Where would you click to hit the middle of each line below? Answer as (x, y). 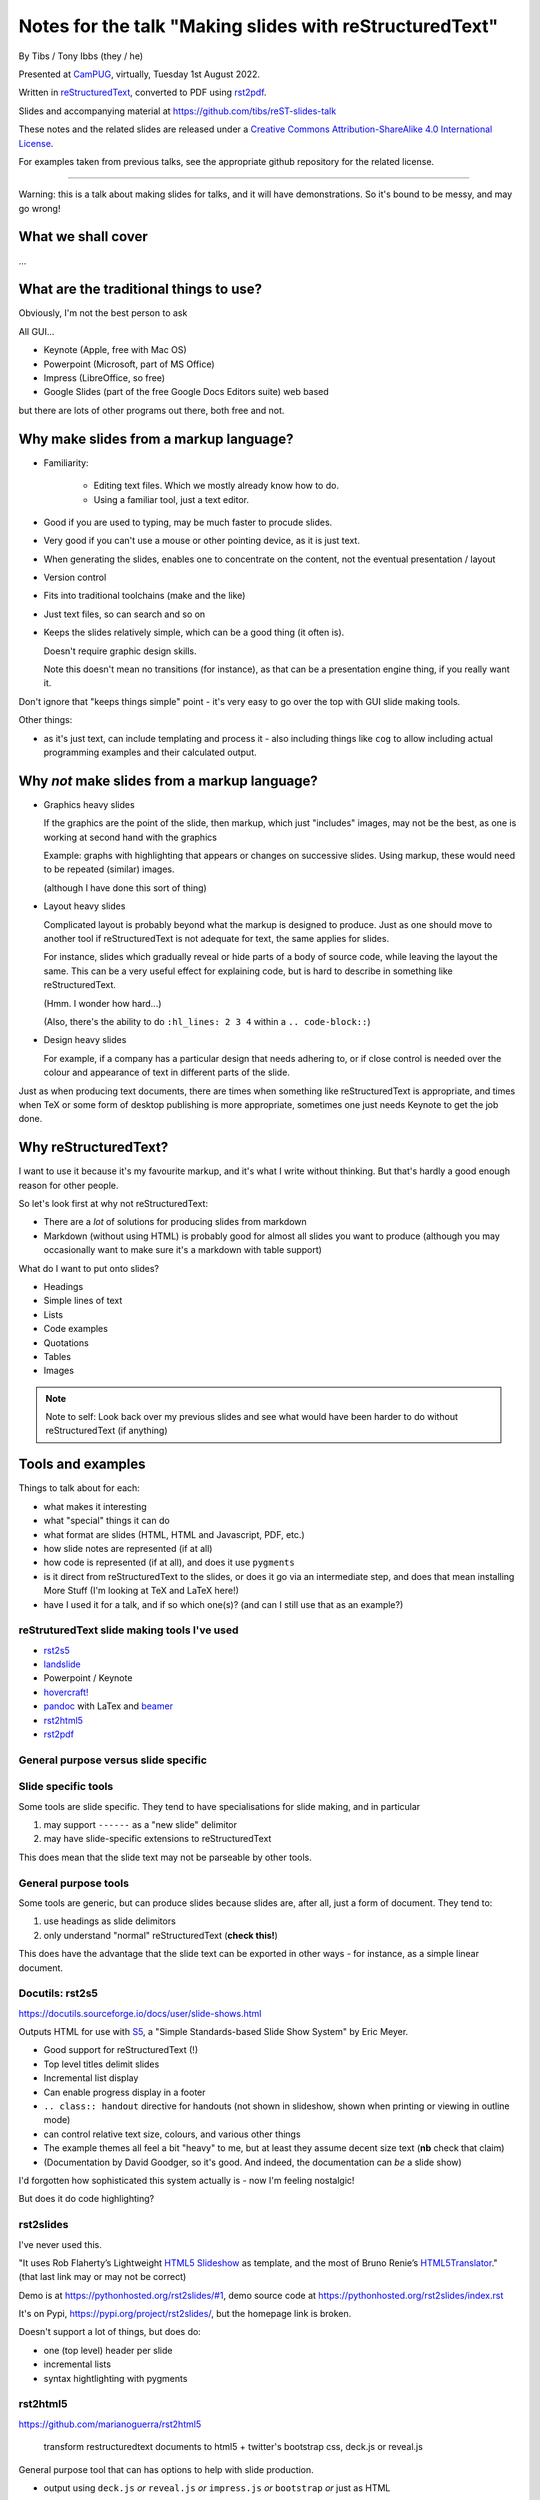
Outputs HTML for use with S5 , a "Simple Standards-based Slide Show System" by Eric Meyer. (213, 2032)
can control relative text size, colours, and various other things (172, 2134)
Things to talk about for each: (79, 1488)
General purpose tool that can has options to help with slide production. (166, 2469)
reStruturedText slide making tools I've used (128, 1630)
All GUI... (36, 331)
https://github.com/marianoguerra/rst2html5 (110, 2424)
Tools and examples (82, 1464)
